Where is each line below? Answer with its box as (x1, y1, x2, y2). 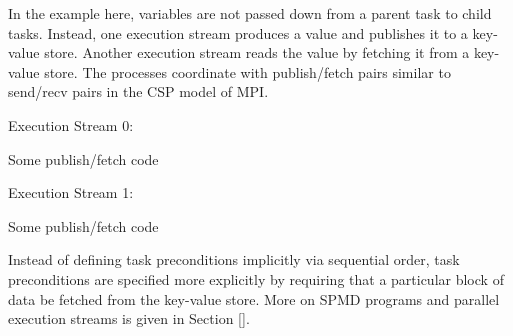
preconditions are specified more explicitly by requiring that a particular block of (8, 268, 504, 289)
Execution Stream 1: (8, 182, 134, 203)
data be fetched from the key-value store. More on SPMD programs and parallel (8, 288, 500, 309)
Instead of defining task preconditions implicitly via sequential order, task (8, 249, 460, 270)
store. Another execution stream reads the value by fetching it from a (44, 42, 470, 63)
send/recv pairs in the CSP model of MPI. (8, 81, 269, 102)
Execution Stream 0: (8, 114, 134, 135)
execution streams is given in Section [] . (8, 308, 250, 329)
